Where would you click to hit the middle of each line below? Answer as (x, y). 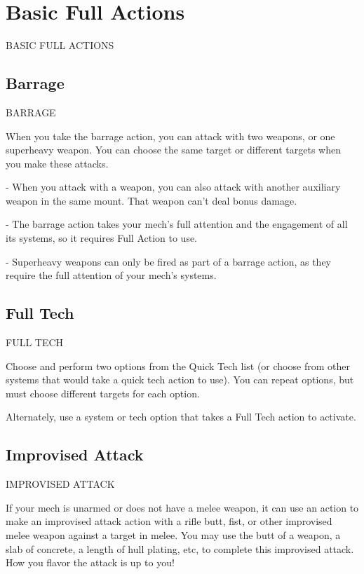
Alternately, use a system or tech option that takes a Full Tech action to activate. (181, 417)
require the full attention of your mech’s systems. (111, 275)
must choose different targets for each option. (103, 393)
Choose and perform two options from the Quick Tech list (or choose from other (178, 365)
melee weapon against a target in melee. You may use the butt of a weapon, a (173, 535)
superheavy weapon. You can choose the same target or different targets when (174, 150)
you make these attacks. (57, 163)
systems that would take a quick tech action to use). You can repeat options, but (180, 380)
